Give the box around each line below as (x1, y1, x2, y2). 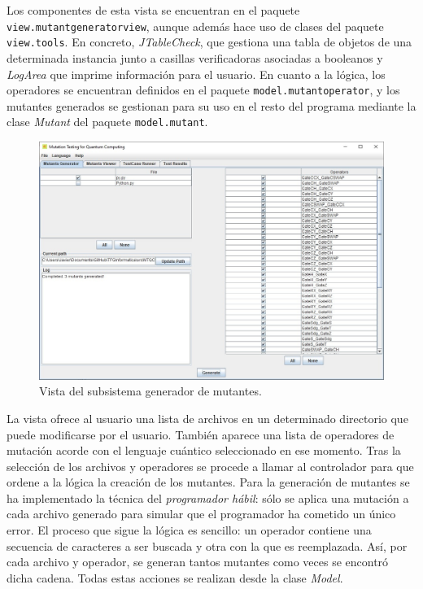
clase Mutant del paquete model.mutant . (7, 113, 208, 130)
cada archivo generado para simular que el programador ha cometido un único (7, 505, 396, 522)
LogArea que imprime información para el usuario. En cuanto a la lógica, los (7, 65, 386, 82)
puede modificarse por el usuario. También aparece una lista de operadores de (7, 425, 395, 443)
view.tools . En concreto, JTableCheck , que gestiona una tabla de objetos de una (7, 33, 412, 50)
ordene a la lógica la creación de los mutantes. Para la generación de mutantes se (7, 473, 410, 491)
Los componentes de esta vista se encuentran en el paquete (7, 2, 300, 18)
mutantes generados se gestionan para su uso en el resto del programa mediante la (7, 97, 416, 114)
